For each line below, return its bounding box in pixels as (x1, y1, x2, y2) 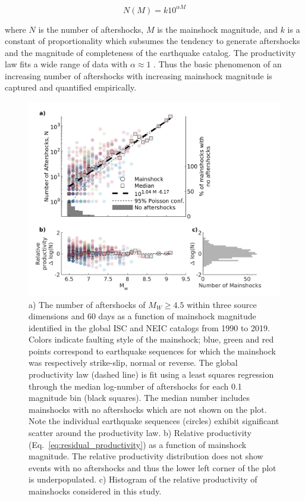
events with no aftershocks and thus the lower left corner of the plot (29, 461, 276, 474)
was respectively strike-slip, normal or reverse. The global (29, 356, 238, 369)
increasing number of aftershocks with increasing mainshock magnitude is (5, 69, 272, 82)
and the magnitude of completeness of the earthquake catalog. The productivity (5, 46, 296, 58)
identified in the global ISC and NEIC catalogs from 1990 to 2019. (29, 321, 270, 334)
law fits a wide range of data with (5, 58, 128, 70)
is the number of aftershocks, (38, 23, 144, 35)
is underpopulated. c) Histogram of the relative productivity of (29, 473, 257, 486)
